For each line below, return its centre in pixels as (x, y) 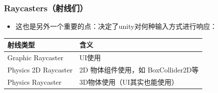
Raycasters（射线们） (46, 8)
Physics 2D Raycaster (40, 70)
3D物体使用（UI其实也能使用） (129, 81)
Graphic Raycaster (36, 58)
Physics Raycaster (35, 81)
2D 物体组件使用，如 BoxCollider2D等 (139, 70)
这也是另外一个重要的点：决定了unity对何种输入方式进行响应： (116, 26)
